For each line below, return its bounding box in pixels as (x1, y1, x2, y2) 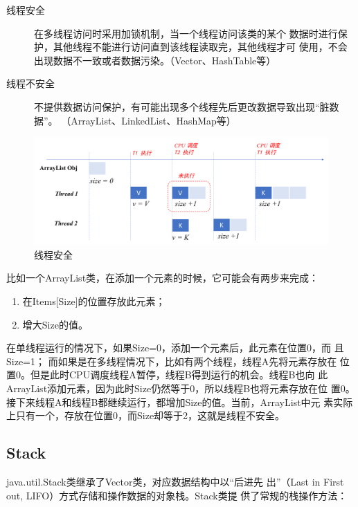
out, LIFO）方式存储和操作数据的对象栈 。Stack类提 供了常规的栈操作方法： (6, 488, 348, 502)
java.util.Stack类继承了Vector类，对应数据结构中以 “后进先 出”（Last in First (6, 474, 344, 488)
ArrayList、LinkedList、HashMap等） (71, 113, 236, 127)
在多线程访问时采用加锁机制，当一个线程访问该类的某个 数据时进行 (34, 26, 338, 40)
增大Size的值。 (22, 317, 88, 331)
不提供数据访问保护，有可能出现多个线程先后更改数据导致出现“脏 (34, 99, 330, 113)
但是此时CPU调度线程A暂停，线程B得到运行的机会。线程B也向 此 (30, 367, 328, 382)
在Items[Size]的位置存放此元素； (22, 294, 165, 308)
